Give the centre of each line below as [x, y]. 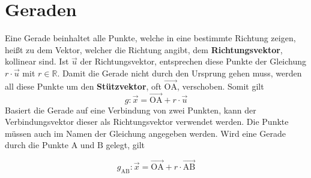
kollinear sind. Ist [37, 61]
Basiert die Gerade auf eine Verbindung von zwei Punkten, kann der [131, 110]
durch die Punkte [37, 145]
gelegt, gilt [125, 145]
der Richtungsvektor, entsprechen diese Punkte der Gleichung [193, 61]
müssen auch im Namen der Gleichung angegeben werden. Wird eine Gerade [145, 133]
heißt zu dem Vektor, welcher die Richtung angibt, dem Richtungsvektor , [144, 49]
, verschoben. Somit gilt [220, 86]
